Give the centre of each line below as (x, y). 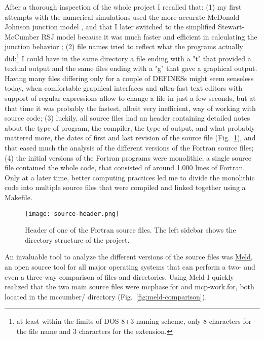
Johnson (17, 27)
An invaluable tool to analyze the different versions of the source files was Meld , (129, 257)
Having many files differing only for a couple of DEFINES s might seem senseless (129, 78)
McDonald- (225, 16)
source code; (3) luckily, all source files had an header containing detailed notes (127, 118)
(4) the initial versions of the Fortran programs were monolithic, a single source (128, 157)
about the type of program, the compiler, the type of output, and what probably (130, 127)
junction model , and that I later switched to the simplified (124, 27)
